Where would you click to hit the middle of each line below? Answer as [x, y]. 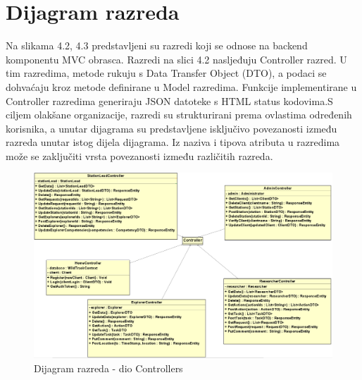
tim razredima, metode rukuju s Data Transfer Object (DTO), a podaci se [166, 73]
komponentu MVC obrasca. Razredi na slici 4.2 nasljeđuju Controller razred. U [176, 59]
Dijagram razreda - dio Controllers [108, 368]
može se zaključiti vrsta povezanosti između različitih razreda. [139, 155]
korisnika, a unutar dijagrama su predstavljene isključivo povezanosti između [171, 128]
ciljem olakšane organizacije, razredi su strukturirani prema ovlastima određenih [179, 115]
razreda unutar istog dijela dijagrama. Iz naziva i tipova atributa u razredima [173, 142]
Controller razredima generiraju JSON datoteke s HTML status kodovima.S [169, 100]
